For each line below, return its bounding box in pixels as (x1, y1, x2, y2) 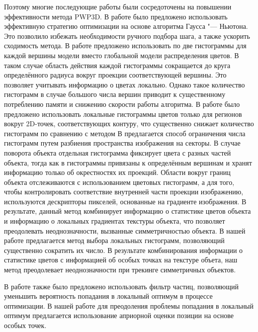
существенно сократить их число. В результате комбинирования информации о (4, 245, 243, 255)
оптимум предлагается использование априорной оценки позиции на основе (4, 310, 234, 321)
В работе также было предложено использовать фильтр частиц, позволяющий (4, 281, 239, 291)
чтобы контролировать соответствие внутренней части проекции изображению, (4, 186, 244, 197)
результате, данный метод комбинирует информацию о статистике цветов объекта (4, 206, 251, 216)
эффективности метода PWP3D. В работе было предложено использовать (4, 11, 228, 21)
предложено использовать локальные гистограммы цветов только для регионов (4, 108, 242, 119)
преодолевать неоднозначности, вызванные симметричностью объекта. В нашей (4, 225, 246, 236)
